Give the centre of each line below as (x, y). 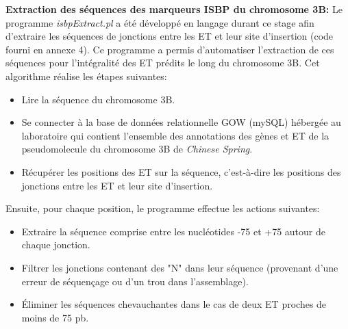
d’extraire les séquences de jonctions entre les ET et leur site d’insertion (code (170, 36)
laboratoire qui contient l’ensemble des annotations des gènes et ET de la (175, 135)
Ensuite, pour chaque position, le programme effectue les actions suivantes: (163, 208)
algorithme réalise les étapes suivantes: (86, 76)
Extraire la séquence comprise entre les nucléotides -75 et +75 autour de (173, 231)
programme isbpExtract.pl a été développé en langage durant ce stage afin (160, 22)
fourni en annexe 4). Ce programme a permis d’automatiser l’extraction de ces (170, 49)
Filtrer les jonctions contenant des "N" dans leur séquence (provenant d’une (180, 267)
